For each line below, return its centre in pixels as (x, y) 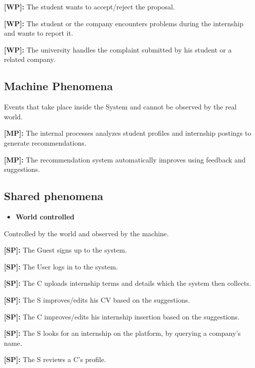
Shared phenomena (54, 196)
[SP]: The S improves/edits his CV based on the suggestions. (97, 299)
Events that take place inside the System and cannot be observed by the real (120, 107)
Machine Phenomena (59, 86)
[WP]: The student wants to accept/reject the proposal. (89, 6)
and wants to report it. (39, 33)
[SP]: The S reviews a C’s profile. (55, 359)
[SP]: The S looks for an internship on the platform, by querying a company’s (123, 333)
